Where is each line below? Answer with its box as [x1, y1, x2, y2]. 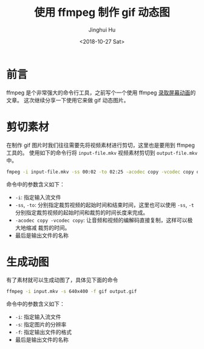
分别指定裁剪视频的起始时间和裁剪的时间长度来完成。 [15, 208, 149, 216]
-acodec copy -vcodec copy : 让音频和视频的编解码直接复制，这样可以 [15, 216, 188, 224]
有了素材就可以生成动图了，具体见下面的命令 [6, 277, 118, 284]
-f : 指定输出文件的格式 [15, 328, 72, 336]
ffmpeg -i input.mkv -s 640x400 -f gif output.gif [6, 289, 137, 295]
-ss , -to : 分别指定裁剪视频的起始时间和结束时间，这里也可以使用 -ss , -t [15, 201, 194, 208]
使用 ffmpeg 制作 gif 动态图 [34, 5, 170, 19]
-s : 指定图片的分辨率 [15, 321, 67, 328]
